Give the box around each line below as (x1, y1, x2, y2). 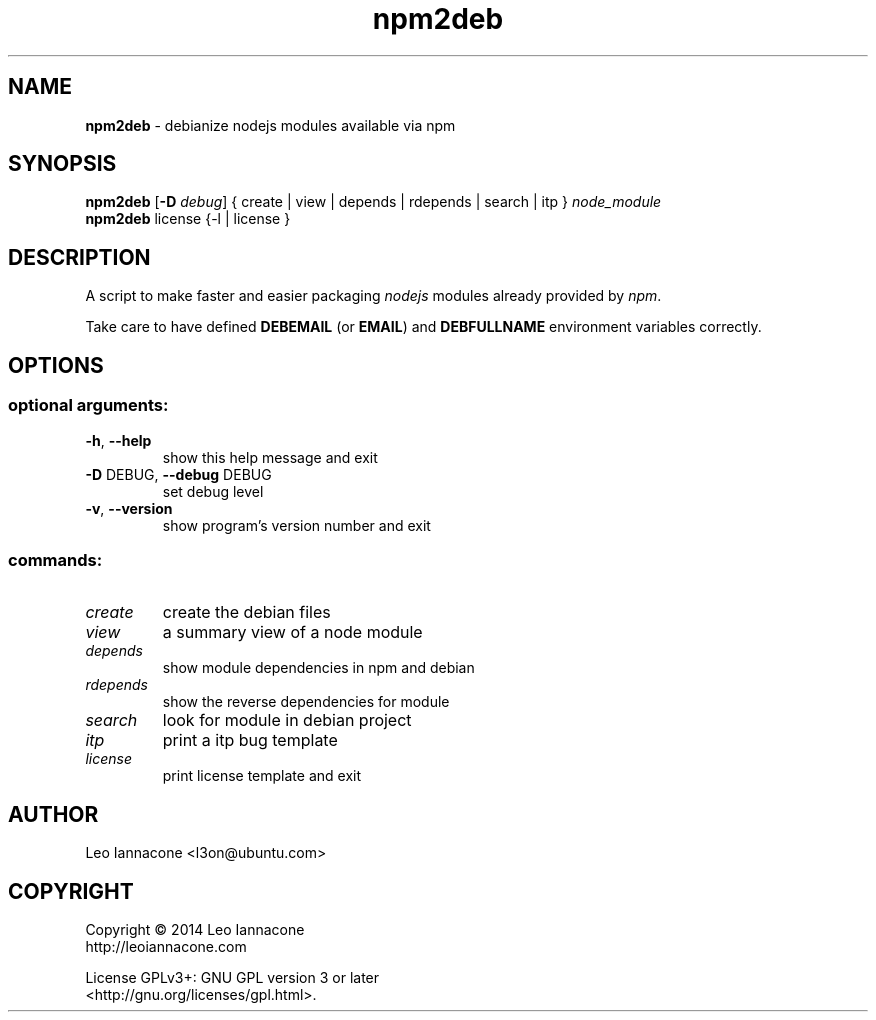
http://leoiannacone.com (85, 937, 247, 955)
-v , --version (85, 499, 173, 517)
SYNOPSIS (8, 151, 117, 177)
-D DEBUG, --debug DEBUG (85, 465, 272, 483)
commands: (8, 549, 103, 570)
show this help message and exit (162, 448, 378, 466)
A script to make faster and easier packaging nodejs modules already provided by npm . (85, 287, 662, 305)
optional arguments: (8, 395, 169, 416)
